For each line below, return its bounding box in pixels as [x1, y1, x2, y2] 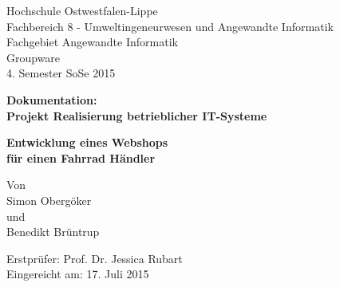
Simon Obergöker [6, 191, 92, 208]
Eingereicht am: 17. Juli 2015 [6, 265, 149, 282]
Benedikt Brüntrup [6, 223, 100, 240]
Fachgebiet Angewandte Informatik [6, 33, 178, 50]
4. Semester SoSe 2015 [6, 65, 116, 81]
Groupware [6, 49, 61, 65]
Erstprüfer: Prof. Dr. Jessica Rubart [6, 250, 183, 266]
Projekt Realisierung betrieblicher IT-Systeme [6, 107, 267, 124]
